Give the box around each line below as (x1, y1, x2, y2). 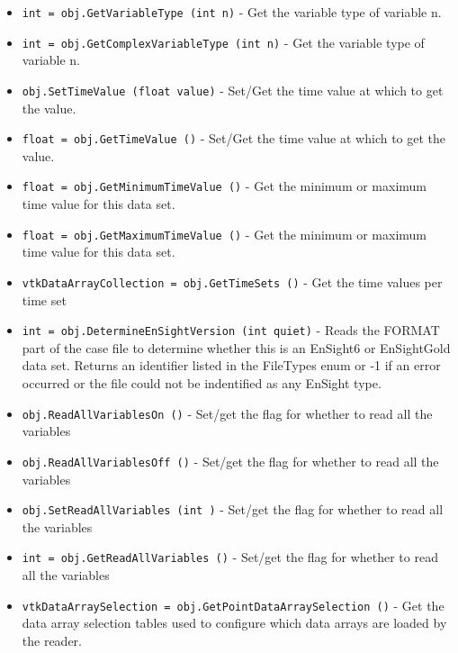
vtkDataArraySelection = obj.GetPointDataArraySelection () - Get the (22, 595, 445, 614)
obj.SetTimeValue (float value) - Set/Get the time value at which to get (22, 80, 444, 99)
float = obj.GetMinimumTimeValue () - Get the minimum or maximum (22, 177, 427, 195)
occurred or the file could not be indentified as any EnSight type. (22, 374, 382, 392)
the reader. (22, 630, 82, 649)
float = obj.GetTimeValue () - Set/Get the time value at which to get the (22, 129, 446, 148)
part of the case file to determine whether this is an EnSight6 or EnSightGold (22, 338, 451, 357)
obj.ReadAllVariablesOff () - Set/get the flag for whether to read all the (22, 451, 439, 470)
